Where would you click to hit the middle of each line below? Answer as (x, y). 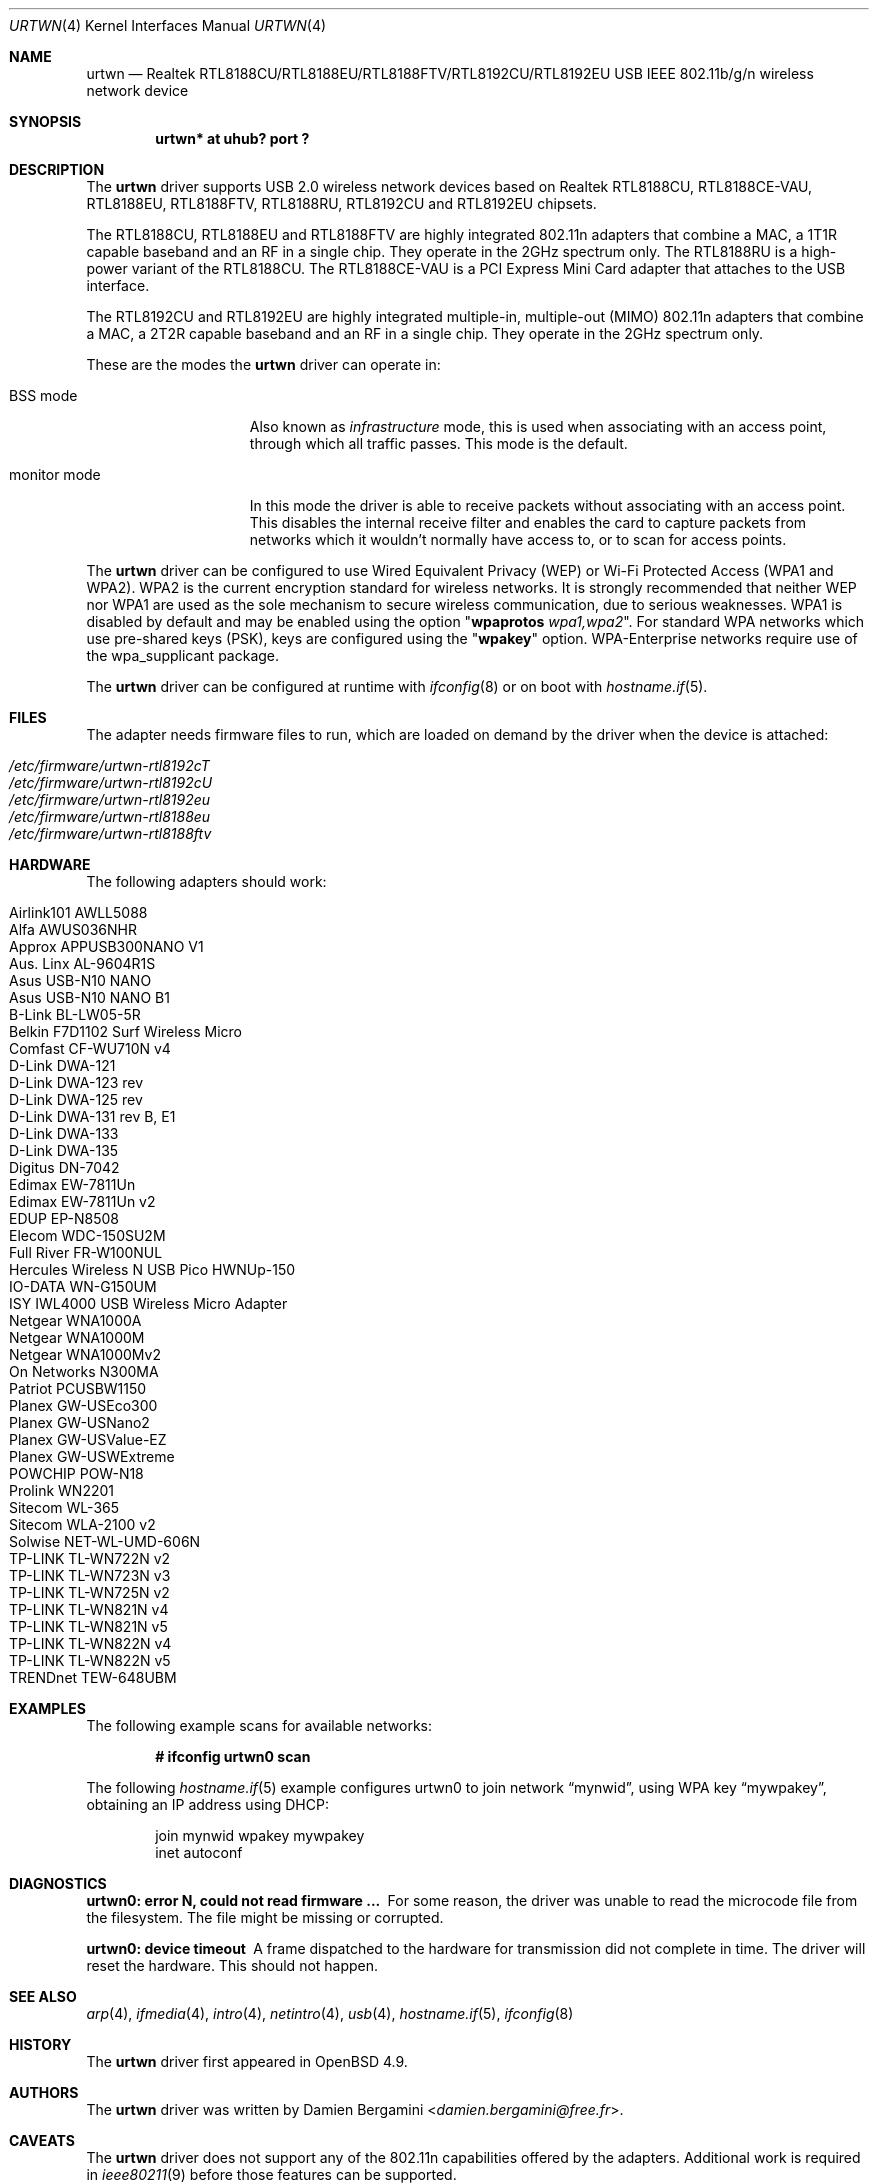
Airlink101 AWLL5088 (78, 912)
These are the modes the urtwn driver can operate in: (263, 364)
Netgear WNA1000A (75, 1320)
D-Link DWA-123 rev (76, 1082)
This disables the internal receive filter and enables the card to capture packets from (528, 522)
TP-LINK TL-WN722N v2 (90, 1558)
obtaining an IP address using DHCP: (207, 1804)
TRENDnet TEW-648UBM (93, 1677)
